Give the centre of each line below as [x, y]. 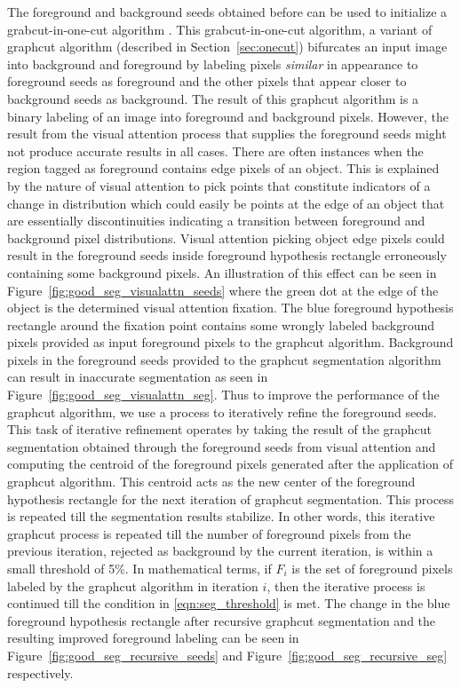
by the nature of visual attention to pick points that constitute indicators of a [219, 185]
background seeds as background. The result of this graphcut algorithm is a [213, 98]
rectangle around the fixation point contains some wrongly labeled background [221, 324]
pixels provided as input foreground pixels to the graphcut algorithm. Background [230, 342]
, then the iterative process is [346, 585]
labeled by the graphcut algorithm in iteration [133, 585]
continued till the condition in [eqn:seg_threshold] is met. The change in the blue [229, 603]
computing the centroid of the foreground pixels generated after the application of [230, 464]
